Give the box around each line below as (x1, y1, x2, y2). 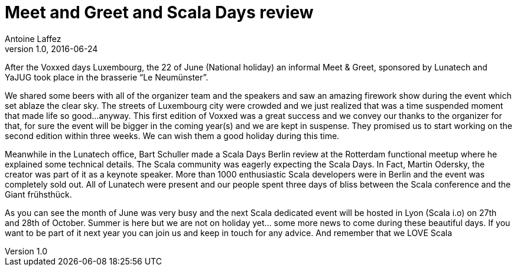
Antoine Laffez (5, 33, 61, 44)
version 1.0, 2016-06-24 (5, 43, 98, 54)
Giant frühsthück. (5, 189, 72, 199)
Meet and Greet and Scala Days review (5, 2, 314, 22)
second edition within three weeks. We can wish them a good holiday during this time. (5, 130, 340, 141)
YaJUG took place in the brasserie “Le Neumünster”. (5, 72, 209, 82)
